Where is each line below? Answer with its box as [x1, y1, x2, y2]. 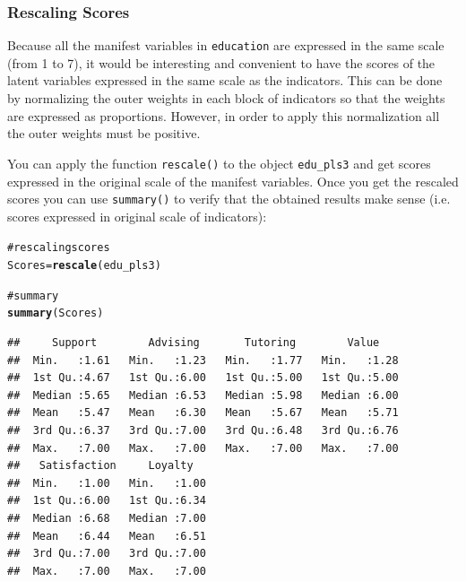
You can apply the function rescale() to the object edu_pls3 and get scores [7, 153, 431, 172]
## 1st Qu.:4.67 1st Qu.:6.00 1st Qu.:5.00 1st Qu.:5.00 [7, 371, 399, 385]
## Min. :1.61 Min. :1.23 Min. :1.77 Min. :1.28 [7, 353, 399, 367]
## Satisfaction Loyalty [7, 459, 194, 473]
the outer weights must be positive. [7, 124, 201, 143]
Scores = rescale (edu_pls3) [7, 259, 161, 272]
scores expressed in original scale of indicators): [7, 206, 267, 225]
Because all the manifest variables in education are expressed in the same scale [7, 36, 444, 55]
